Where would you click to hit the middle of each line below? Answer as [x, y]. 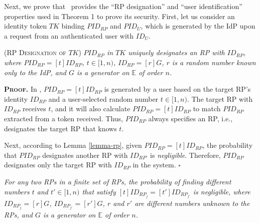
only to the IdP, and [35, 72]
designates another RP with [85, 155]
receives [34, 108]
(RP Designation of [35, 52]
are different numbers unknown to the [192, 203]
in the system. [154, 165]
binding [73, 26]
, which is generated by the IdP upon [198, 26]
